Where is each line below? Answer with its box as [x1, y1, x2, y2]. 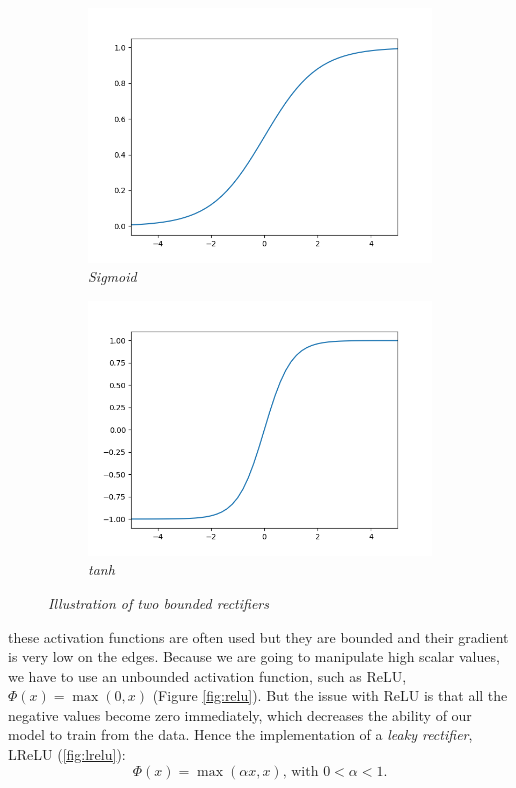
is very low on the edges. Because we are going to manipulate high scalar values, [8, 646, 500, 667]
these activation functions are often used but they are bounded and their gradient [8, 626, 509, 647]
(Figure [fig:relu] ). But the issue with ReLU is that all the [152, 685, 508, 706]
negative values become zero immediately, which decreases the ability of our [8, 704, 472, 725]
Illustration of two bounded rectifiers [48, 592, 270, 613]
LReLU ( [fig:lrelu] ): [8, 744, 126, 765]
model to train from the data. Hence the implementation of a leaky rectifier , [8, 724, 473, 745]
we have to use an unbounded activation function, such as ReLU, [8, 665, 407, 686]
